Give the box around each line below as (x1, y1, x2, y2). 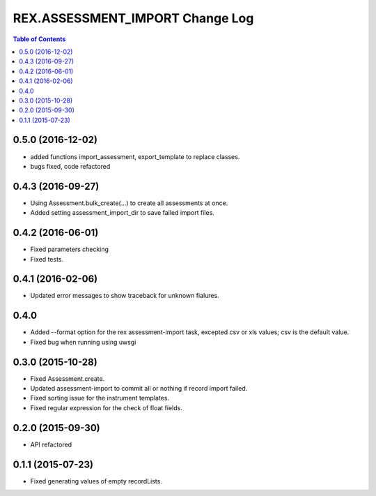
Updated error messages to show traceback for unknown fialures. (30, 292, 219, 300)
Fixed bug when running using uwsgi (30, 338, 136, 346)
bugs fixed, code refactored (30, 162, 111, 170)
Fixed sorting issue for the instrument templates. (30, 394, 170, 403)
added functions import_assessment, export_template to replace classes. (30, 152, 240, 160)
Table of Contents (13, 35, 66, 43)
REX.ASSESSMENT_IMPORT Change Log (13, 10, 254, 26)
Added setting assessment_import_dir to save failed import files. (30, 209, 215, 217)
